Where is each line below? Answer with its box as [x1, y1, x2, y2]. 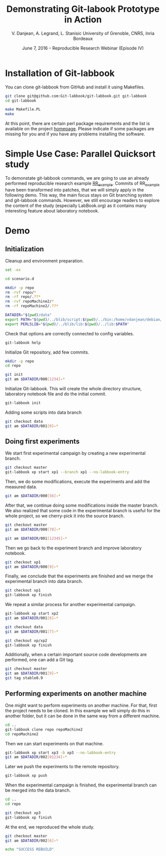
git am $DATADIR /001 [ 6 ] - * [5, 616, 58, 621]
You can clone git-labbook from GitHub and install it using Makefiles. [5, 84, 145, 90]
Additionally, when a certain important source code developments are [5, 652, 147, 657]
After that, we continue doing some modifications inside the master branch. [5, 502, 159, 508]
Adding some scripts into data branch [5, 409, 82, 415]
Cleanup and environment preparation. [5, 258, 84, 264]
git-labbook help [5, 340, 41, 345]
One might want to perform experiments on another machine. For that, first [5, 702, 157, 708]
